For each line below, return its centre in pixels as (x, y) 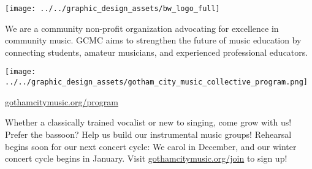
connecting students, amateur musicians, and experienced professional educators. (157, 52)
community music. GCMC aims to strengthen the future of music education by (153, 40)
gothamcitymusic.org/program (62, 101)
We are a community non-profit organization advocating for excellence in (142, 28)
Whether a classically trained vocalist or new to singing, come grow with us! (148, 122)
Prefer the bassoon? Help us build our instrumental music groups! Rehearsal (148, 134)
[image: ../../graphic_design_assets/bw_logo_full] (112, 9)
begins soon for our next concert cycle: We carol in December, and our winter (151, 146)
